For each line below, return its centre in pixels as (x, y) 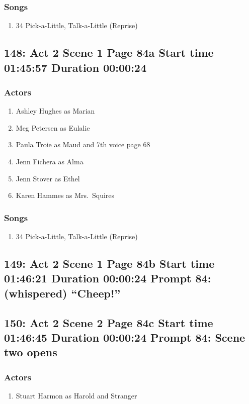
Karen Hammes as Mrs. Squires (65, 195)
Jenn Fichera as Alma (50, 161)
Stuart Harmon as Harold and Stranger (76, 395)
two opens (31, 352)
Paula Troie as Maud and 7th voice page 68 (83, 144)
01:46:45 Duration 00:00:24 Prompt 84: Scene (125, 337)
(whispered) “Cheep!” (62, 293)
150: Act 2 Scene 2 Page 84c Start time (109, 322)
